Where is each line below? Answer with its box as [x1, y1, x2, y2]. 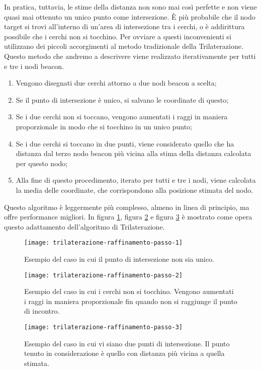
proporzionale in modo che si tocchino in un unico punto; [16, 121, 192, 131]
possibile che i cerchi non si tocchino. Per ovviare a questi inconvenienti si [4, 31, 231, 41]
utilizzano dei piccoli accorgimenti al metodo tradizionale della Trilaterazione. [4, 41, 243, 51]
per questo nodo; [16, 158, 68, 168]
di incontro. [24, 306, 60, 316]
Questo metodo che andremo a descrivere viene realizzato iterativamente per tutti [4, 50, 256, 61]
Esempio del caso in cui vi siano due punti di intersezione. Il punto [24, 338, 230, 348]
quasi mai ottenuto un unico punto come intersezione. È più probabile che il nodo [4, 11, 255, 22]
